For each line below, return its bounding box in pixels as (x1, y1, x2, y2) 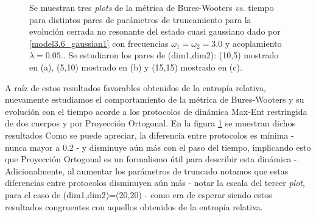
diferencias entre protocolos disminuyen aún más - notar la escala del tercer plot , (5, 176, 305, 189)
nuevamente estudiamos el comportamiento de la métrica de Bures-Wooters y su (5, 93, 304, 106)
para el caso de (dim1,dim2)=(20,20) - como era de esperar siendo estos (5, 188, 272, 201)
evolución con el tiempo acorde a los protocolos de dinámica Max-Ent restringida (5, 105, 307, 117)
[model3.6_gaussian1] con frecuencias (29, 36, 169, 49)
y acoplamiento (225, 36, 282, 49)
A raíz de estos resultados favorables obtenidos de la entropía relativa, (5, 81, 266, 94)
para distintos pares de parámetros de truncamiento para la (29, 13, 251, 26)
